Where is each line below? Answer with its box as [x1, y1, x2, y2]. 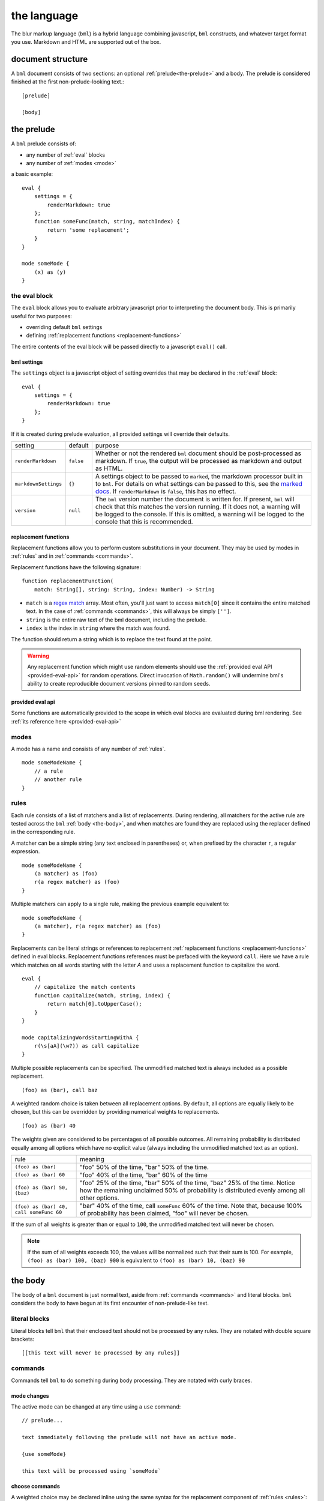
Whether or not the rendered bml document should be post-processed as [95, 449, 302, 458]
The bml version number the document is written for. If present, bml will [95, 495, 295, 503]
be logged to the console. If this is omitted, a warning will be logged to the [95, 510, 305, 518]
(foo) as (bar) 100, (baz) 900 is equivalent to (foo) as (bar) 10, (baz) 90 [27, 1257, 245, 1264]
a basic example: [11, 171, 53, 178]
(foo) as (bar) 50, [14, 1184, 68, 1191]
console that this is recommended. [95, 518, 193, 525]
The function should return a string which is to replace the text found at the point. [11, 635, 212, 642]
